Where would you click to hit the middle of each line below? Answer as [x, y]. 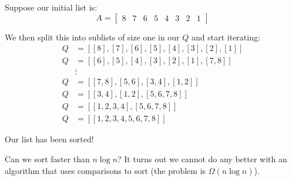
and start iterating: [226, 37]
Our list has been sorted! [49, 139]
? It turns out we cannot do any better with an [202, 159]
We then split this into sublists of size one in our [92, 37]
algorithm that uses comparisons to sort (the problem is [105, 170]
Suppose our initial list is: [51, 7]
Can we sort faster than [47, 159]
